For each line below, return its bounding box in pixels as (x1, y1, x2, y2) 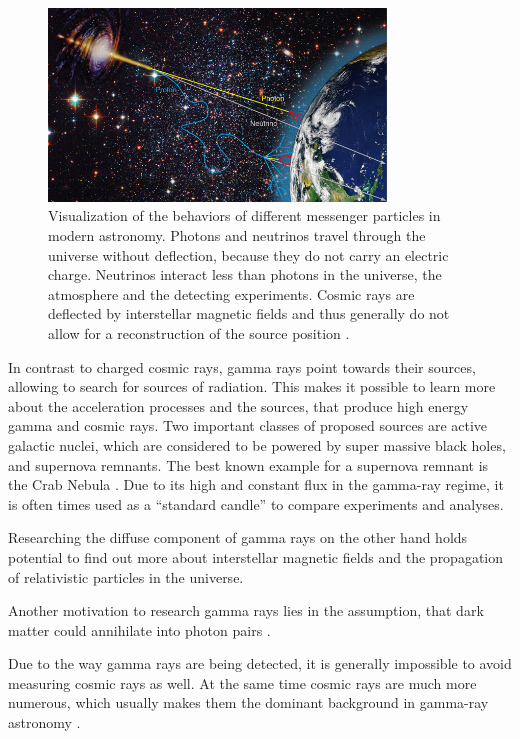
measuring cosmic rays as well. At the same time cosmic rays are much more (8, 672, 477, 693)
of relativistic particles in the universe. (8, 566, 244, 587)
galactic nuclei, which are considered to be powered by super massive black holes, (8, 434, 506, 455)
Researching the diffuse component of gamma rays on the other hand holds (8, 527, 468, 548)
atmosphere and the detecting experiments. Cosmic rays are (48, 283, 415, 304)
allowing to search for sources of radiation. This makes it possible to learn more (8, 376, 496, 397)
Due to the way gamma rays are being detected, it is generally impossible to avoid (8, 653, 512, 674)
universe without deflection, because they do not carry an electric (48, 244, 449, 265)
